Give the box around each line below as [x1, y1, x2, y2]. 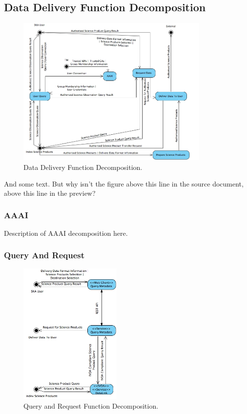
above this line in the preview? [4, 188, 96, 198]
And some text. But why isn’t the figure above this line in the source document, [4, 178, 244, 188]
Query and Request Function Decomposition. [23, 400, 159, 411]
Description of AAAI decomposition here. [4, 228, 128, 238]
